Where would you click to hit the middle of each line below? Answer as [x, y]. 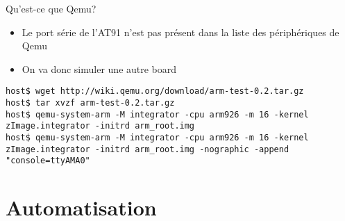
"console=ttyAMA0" [48, 161]
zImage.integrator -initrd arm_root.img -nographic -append [148, 149]
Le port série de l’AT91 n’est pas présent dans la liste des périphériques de [180, 32]
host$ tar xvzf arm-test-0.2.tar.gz [90, 103]
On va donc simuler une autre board [99, 68]
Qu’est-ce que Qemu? [51, 8]
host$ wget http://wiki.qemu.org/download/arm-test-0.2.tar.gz [155, 91]
